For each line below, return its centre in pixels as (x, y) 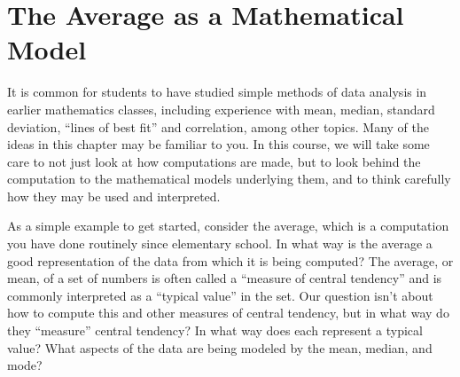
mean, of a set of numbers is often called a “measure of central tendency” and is (225, 278)
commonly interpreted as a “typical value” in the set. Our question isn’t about (220, 295)
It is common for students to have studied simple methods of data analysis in (217, 92)
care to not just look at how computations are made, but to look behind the (214, 161)
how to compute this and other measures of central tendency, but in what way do (228, 313)
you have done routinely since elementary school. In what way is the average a (220, 243)
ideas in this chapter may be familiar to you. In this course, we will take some (218, 144)
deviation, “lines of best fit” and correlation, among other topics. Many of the (218, 126)
